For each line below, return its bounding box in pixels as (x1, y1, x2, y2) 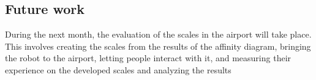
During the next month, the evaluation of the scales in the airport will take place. (5, 28, 312, 41)
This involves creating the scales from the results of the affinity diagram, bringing (5, 39, 311, 52)
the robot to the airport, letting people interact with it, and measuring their (5, 52, 292, 64)
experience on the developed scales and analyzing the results (5, 63, 231, 76)
